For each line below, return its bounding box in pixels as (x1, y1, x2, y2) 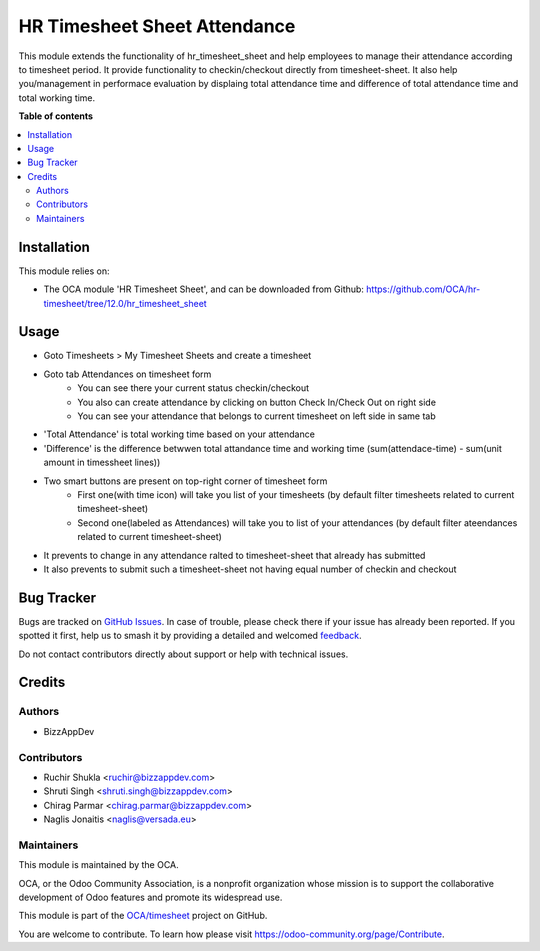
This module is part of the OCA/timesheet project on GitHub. (18, 910, 268, 922)
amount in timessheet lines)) (43, 456, 161, 469)
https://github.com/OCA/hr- (366, 283, 481, 295)
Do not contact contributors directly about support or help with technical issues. (18, 648, 349, 660)
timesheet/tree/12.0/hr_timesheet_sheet (43, 297, 207, 309)
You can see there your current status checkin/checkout (77, 382, 310, 394)
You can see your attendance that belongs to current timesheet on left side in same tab (77, 410, 436, 422)
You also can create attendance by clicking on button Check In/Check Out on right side (77, 396, 437, 408)
